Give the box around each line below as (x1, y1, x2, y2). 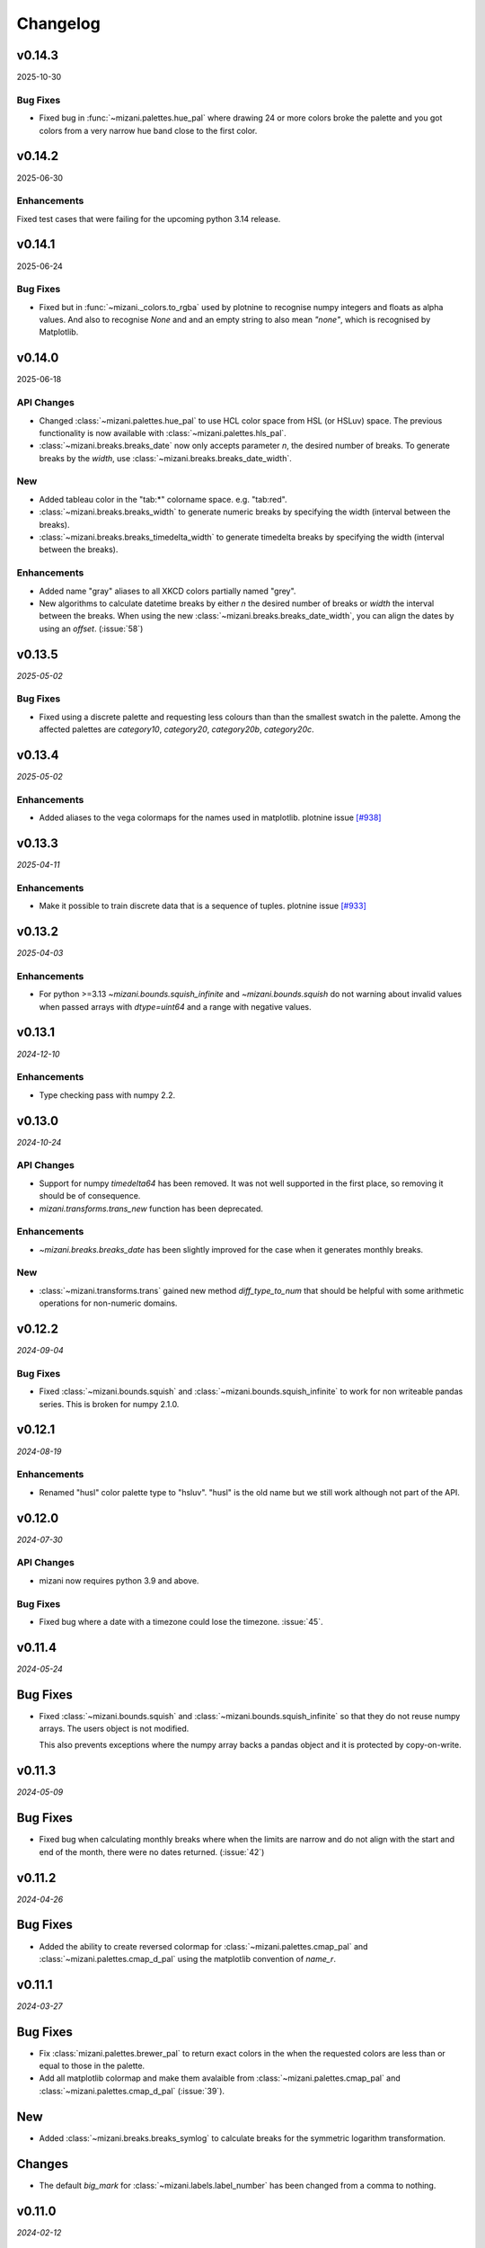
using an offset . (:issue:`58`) (39, 623, 144, 634)
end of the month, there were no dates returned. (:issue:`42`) (39, 1846, 265, 1857)
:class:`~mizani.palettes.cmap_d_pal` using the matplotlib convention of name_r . (39, 1953, 337, 1964)
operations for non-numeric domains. (39, 1298, 178, 1308)
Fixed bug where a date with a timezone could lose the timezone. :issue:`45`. (39, 1616, 323, 1627)
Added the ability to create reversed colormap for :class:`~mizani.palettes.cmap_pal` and (39, 1940, 368, 1951)
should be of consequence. (39, 1191, 141, 1201)
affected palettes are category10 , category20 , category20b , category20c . (39, 724, 314, 735)
